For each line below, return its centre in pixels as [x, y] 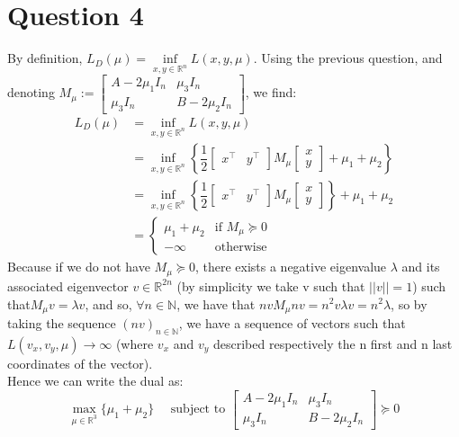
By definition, [45, 58]
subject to [198, 410]
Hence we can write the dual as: [95, 381]
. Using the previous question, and [348, 58]
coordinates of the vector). [80, 363]
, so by [409, 303]
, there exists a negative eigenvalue [291, 267]
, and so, [108, 303]
